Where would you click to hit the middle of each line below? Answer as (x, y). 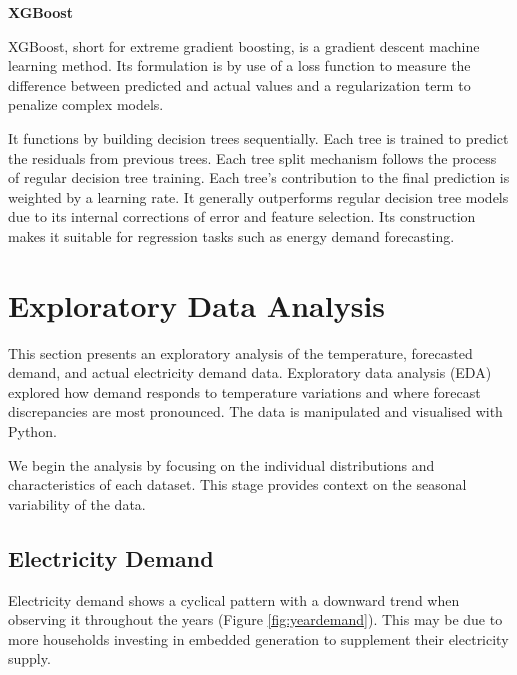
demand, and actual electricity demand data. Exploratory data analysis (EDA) (250, 372)
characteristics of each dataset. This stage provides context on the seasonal (237, 484)
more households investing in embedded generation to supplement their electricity (258, 638)
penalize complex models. (86, 104)
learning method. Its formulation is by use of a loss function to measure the (239, 65)
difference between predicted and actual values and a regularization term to (239, 84)
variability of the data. (77, 503)
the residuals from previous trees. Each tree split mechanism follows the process (252, 157)
